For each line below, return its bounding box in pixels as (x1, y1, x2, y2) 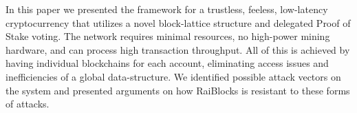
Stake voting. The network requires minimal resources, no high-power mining (6, 29, 330, 43)
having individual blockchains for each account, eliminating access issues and (6, 56, 329, 70)
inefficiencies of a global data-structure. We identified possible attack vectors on (6, 69, 341, 83)
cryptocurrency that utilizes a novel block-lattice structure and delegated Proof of (6, 15, 351, 30)
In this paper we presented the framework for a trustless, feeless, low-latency (6, 2, 328, 16)
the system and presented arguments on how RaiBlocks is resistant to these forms (6, 83, 350, 97)
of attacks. (6, 96, 50, 111)
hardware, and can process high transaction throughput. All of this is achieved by (6, 42, 350, 56)
